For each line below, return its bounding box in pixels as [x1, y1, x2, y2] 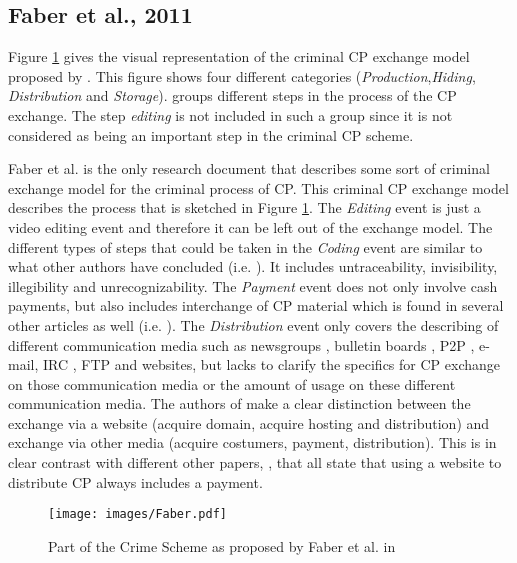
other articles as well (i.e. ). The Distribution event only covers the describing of [8, 314, 499, 335]
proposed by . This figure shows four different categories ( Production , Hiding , [8, 65, 476, 86]
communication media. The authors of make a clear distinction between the [8, 393, 471, 414]
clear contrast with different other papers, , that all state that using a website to [8, 452, 502, 473]
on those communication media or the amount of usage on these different [8, 373, 456, 394]
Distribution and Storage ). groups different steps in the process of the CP [8, 85, 457, 106]
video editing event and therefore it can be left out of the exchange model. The [8, 216, 493, 237]
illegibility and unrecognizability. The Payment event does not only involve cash [8, 275, 498, 296]
